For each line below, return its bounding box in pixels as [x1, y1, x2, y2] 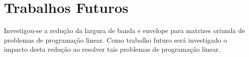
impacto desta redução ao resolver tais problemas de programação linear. [4, 44, 221, 54]
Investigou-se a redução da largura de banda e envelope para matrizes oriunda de [4, 25, 245, 35]
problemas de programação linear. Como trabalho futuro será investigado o [4, 34, 227, 45]
